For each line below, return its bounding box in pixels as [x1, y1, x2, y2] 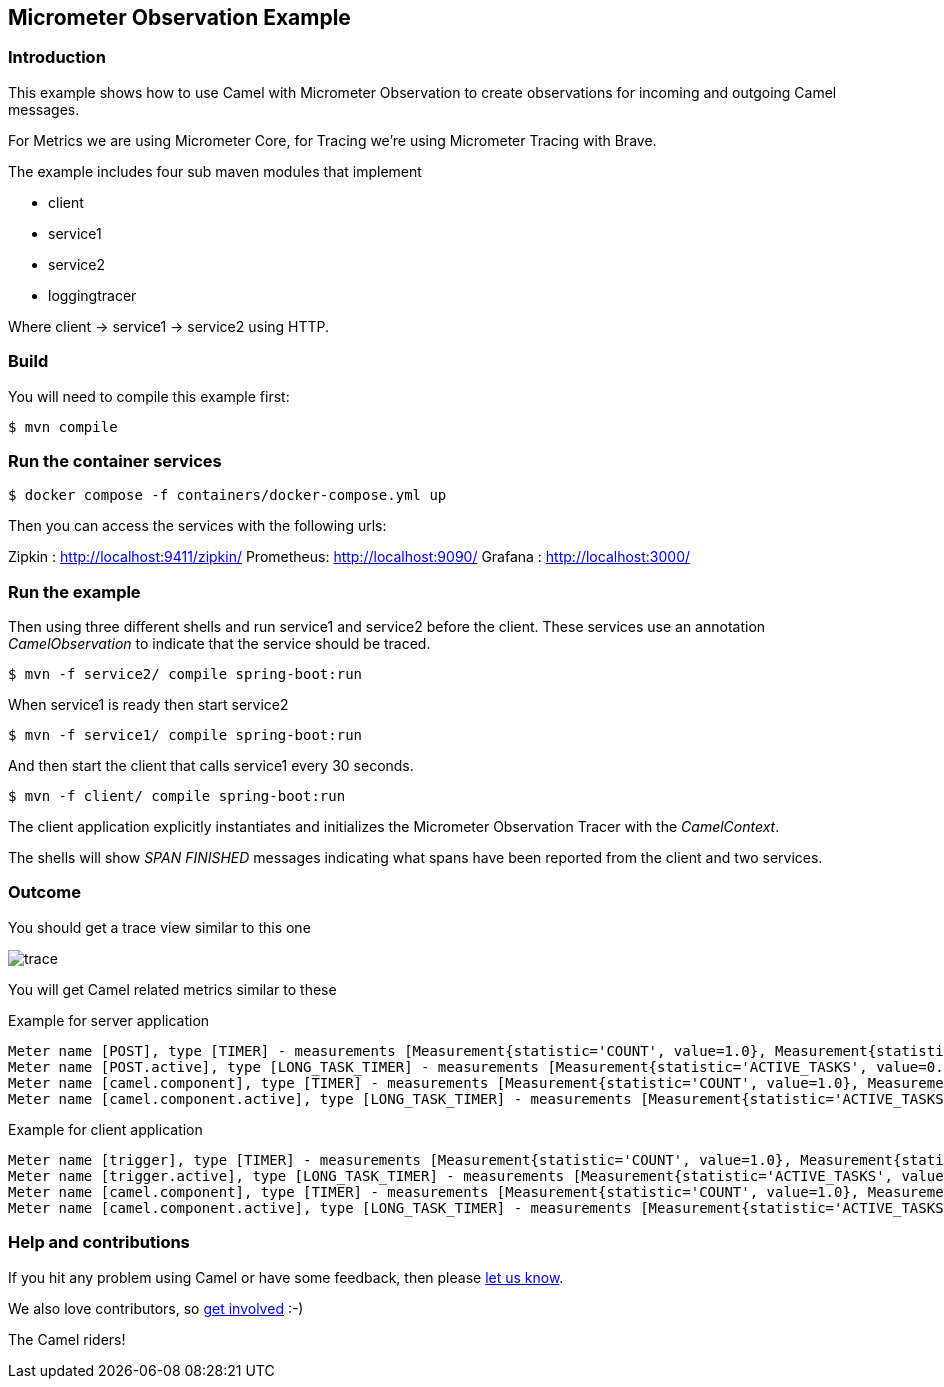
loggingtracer [48, 286, 137, 304]
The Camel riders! [8, 1330, 126, 1348]
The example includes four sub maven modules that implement [8, 162, 422, 180]
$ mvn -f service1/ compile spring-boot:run [8, 727, 363, 744]
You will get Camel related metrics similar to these [8, 980, 337, 998]
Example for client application [8, 1120, 203, 1138]
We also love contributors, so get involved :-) [8, 1299, 304, 1317]
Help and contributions [8, 1232, 190, 1253]
